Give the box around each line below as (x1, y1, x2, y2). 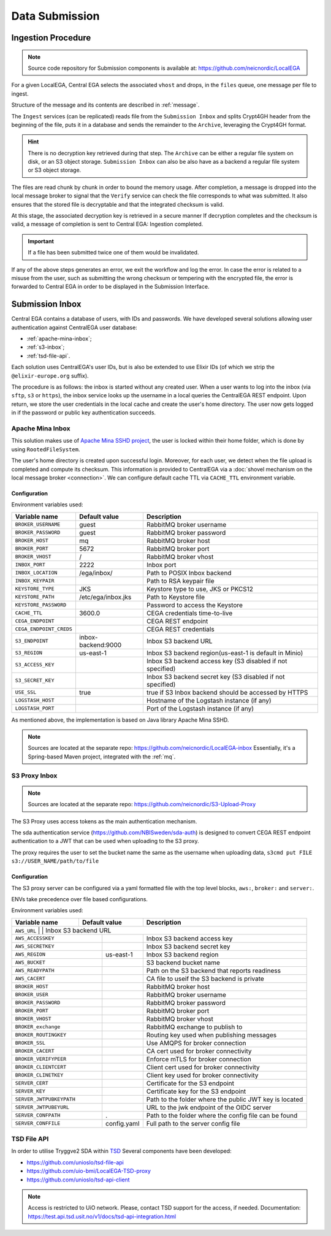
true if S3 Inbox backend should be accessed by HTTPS (146, 688, 308, 696)
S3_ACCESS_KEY (15, 662, 55, 668)
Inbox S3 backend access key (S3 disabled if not (146, 657, 287, 665)
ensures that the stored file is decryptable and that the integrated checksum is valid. (11, 200, 224, 208)
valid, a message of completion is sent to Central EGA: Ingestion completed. (11, 221, 204, 228)
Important (28, 237, 55, 245)
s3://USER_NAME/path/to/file (11, 858, 99, 864)
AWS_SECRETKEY (15, 943, 55, 950)
